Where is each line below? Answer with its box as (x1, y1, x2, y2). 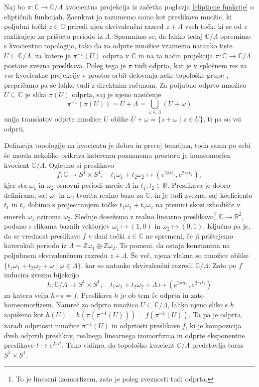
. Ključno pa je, (203, 221, 251, 231)
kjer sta (4, 180, 27, 190)
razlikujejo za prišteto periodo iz (4, 30, 103, 41)
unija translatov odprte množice (4, 114, 102, 124)
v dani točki (88, 230, 125, 241)
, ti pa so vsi (203, 114, 241, 124)
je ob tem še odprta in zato (121, 289, 204, 300)
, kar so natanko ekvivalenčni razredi (81, 259, 193, 270)
